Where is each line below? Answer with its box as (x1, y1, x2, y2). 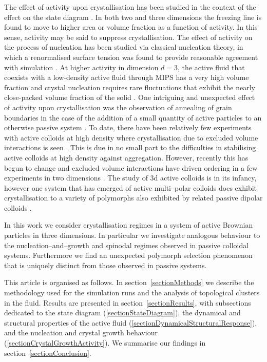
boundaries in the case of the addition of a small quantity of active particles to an (4, 112, 262, 123)
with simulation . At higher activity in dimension (4, 62, 159, 72)
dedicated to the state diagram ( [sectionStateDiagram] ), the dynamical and (4, 307, 241, 318)
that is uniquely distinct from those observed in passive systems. (4, 259, 207, 270)
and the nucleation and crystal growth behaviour (4, 327, 158, 338)
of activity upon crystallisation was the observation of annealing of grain (4, 102, 232, 112)
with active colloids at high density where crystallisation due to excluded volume (4, 132, 258, 143)
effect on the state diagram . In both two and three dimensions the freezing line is (4, 11, 262, 22)
